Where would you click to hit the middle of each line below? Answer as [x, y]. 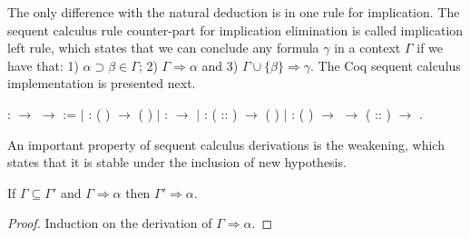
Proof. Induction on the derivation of [110, 223]
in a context [367, 48]
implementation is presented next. [102, 83]
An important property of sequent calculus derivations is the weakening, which [226, 144]
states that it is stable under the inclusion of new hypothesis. [177, 162]
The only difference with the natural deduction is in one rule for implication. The [234, 12]
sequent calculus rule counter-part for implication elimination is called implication [235, 30]
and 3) [220, 65]
